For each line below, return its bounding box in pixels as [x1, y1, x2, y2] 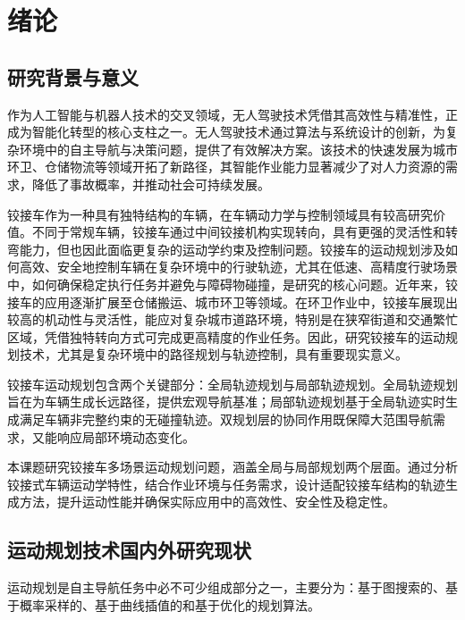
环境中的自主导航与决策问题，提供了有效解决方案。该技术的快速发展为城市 [19, 139, 458, 158]
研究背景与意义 [7, 63, 139, 90]
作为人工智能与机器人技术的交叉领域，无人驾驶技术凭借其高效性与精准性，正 [7, 105, 458, 123]
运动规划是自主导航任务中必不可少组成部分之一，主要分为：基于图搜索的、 [7, 578, 445, 597]
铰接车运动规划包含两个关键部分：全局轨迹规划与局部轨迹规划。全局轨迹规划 [7, 374, 458, 393]
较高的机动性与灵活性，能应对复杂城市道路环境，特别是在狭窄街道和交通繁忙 [7, 310, 458, 329]
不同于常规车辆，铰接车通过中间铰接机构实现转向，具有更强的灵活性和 [31, 222, 445, 241]
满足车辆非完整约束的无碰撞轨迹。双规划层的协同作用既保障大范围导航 [19, 410, 433, 429]
